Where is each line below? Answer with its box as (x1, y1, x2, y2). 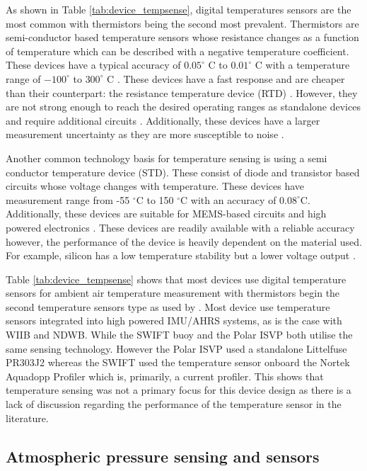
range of (6, 71, 41, 86)
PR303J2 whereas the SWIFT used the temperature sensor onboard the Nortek (6, 355, 350, 370)
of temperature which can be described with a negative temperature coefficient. (6, 43, 349, 58)
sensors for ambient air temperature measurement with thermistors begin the (6, 285, 340, 300)
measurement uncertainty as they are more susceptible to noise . (6, 127, 284, 142)
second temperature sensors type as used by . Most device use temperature (6, 299, 330, 314)
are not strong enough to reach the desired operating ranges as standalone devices (6, 99, 361, 114)
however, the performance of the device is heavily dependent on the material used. (6, 234, 362, 249)
